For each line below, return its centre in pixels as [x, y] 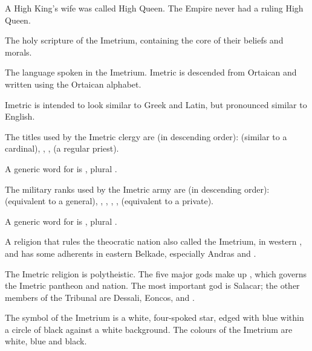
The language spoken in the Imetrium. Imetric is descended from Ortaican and [151, 72]
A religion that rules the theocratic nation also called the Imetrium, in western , [154, 241]
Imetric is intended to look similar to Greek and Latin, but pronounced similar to [156, 104]
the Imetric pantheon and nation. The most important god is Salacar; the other [152, 285]
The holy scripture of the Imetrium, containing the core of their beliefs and [144, 40]
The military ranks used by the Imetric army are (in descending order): [137, 189]
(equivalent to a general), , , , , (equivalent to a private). [109, 201]
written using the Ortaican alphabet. [73, 84]
